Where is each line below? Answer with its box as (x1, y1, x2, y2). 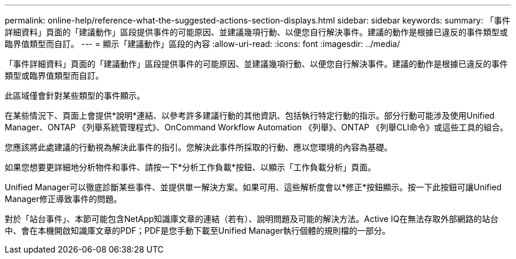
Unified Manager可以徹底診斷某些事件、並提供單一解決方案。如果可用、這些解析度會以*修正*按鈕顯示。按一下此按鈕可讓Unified (5, 182, 502, 192)
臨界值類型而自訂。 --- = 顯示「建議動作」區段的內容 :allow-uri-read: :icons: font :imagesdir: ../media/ (5, 39, 401, 49)
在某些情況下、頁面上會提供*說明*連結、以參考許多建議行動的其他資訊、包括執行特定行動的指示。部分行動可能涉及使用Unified (5, 110, 495, 120)
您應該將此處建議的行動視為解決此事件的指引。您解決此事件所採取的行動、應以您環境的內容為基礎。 (5, 142, 392, 152)
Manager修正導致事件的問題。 (5, 194, 122, 204)
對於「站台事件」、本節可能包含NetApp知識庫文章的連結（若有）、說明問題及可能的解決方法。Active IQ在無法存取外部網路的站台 (5, 214, 498, 224)
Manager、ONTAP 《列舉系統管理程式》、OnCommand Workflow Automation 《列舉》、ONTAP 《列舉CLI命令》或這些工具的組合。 (5, 122, 508, 132)
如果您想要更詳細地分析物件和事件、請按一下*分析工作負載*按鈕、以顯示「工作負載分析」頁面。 (5, 162, 376, 172)
